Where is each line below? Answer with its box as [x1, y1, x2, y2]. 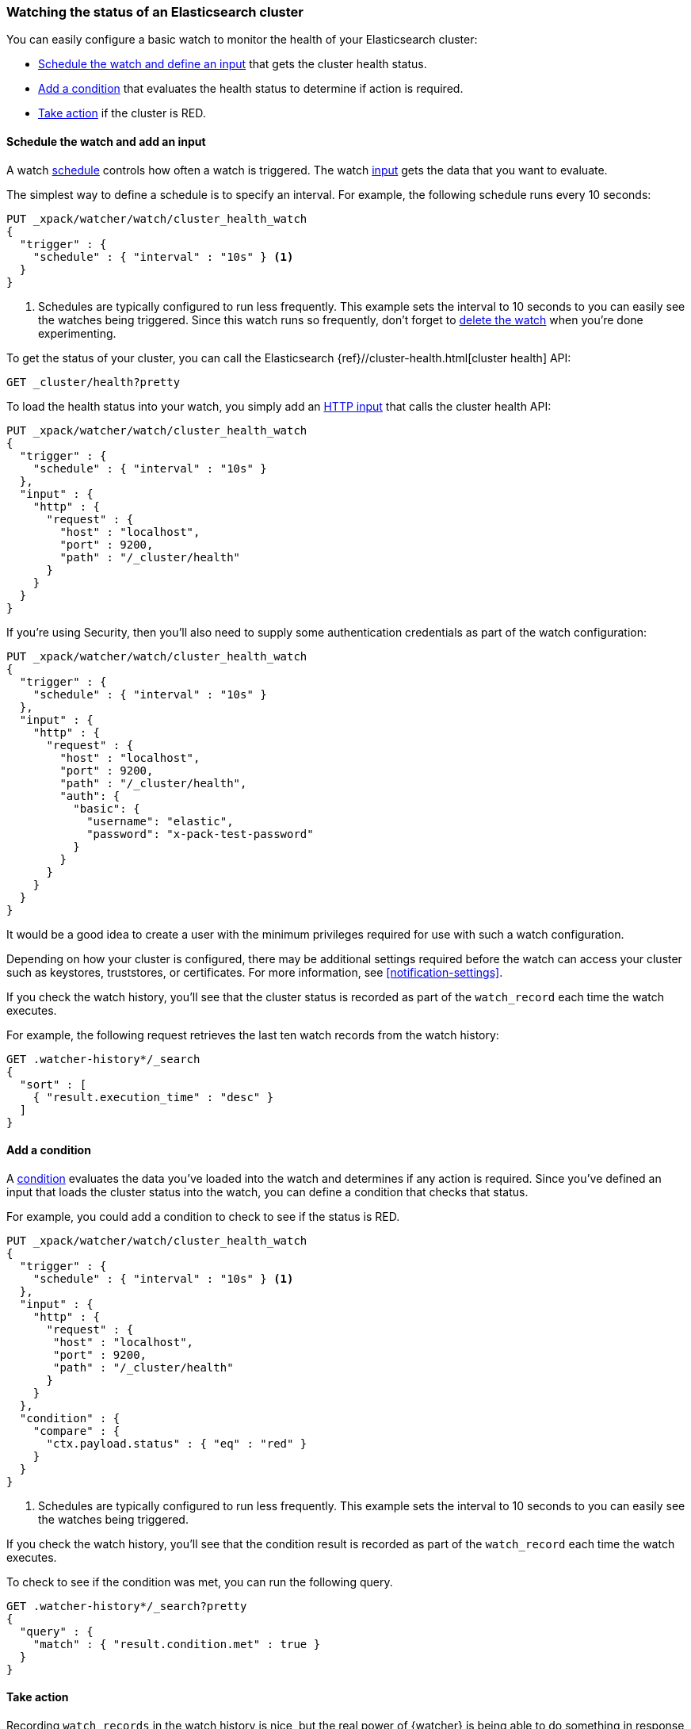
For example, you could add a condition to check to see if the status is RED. [6, 1209, 400, 1223]
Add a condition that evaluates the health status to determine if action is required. [38, 82, 464, 96]
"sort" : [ [19, 1077, 87, 1091]
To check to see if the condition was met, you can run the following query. [6, 1574, 393, 1589]
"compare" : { [32, 1424, 120, 1437]
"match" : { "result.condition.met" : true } [32, 1637, 321, 1651]
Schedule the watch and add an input [6, 134, 206, 148]
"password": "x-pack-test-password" [86, 827, 314, 840]
